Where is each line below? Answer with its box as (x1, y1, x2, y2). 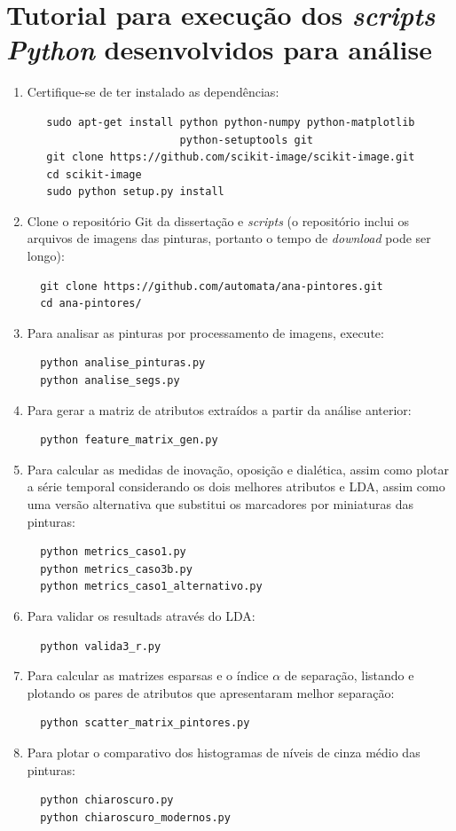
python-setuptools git (179, 133, 313, 146)
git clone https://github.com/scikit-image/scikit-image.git (46, 151, 415, 164)
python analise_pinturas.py (40, 357, 206, 370)
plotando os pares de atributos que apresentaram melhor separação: (27, 683, 395, 702)
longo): (27, 247, 65, 265)
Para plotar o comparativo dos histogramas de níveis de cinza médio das (27, 742, 421, 761)
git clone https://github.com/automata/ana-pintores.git (40, 279, 383, 293)
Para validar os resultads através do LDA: (27, 606, 256, 624)
